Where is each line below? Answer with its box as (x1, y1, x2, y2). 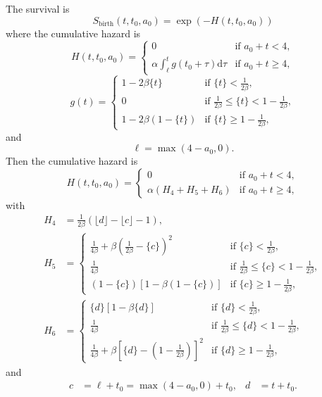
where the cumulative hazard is (6, 25, 141, 40)
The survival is (6, 1, 70, 15)
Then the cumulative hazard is (6, 153, 138, 168)
